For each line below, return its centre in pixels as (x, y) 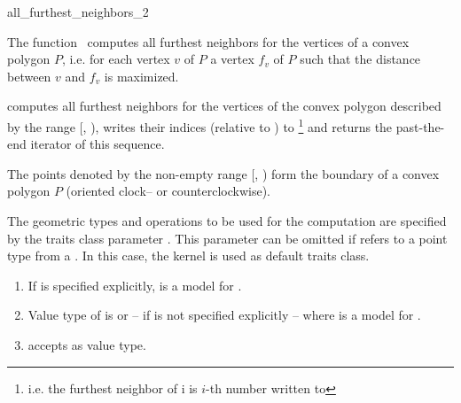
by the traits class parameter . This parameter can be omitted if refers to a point (227, 238)
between (29, 76)
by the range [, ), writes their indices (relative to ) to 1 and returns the (200, 125)
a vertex (232, 59)
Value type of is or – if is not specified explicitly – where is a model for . (224, 315)
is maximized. (141, 76)
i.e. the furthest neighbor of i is (113, 387)
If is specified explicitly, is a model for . (135, 285)
